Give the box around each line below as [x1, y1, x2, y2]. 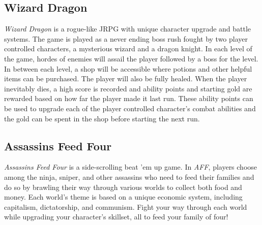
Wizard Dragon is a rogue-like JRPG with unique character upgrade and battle [4, 23, 251, 34]
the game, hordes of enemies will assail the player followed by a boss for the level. [4, 53, 258, 63]
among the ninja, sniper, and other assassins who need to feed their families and [4, 171, 254, 182]
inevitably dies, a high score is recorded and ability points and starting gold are [4, 83, 252, 93]
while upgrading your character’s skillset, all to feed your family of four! [4, 211, 228, 222]
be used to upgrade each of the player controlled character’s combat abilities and [4, 103, 256, 113]
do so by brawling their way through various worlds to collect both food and [4, 181, 242, 192]
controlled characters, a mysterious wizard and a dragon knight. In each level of [4, 43, 252, 54]
